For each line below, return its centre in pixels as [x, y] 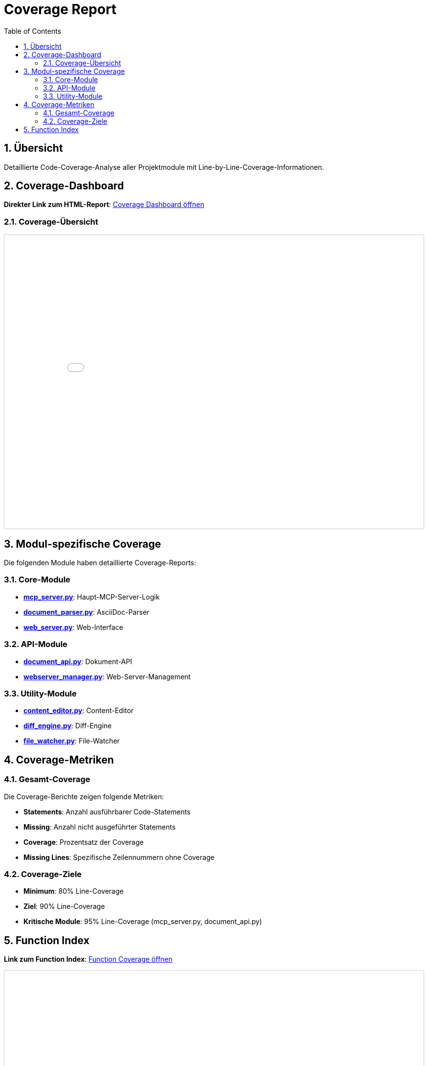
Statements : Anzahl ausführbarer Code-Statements [107, 811]
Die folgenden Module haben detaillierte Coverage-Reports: [100, 563]
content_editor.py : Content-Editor [79, 711]
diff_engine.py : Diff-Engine [68, 726]
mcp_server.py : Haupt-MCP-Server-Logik [92, 597]
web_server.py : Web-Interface [73, 627]
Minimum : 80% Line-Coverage [74, 891]
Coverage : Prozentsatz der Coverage [84, 842]
